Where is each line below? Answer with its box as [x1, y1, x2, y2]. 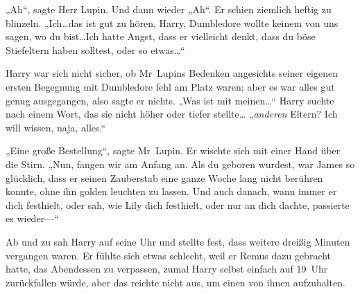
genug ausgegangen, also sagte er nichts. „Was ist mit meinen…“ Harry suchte [6, 93, 334, 107]
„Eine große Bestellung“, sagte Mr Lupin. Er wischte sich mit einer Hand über [6, 143, 341, 158]
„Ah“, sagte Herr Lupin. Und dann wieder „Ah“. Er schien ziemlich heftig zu [6, 2, 332, 16]
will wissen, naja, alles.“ [6, 120, 106, 134]
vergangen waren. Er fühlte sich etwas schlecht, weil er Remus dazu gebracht [6, 248, 332, 262]
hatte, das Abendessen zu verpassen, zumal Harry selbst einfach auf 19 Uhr [6, 261, 328, 276]
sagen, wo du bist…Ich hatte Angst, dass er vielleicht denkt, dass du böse [6, 29, 316, 44]
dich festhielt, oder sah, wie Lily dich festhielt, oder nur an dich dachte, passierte [6, 197, 350, 212]
